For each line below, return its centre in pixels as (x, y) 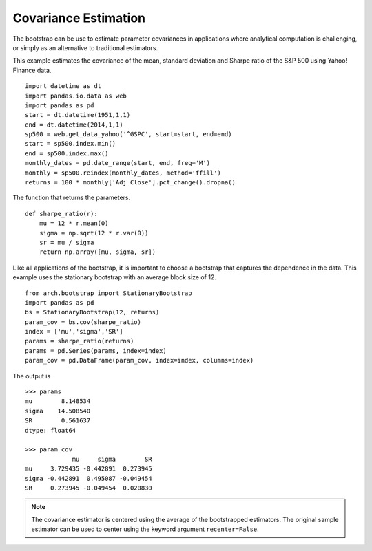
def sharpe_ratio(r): (61, 214)
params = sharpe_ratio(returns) (80, 341)
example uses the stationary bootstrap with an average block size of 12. (115, 277)
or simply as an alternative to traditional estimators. (85, 47)
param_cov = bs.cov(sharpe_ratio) (83, 322)
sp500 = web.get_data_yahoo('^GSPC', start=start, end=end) (128, 134)
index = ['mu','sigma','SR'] (74, 332)
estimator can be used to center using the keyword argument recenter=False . (145, 529)
